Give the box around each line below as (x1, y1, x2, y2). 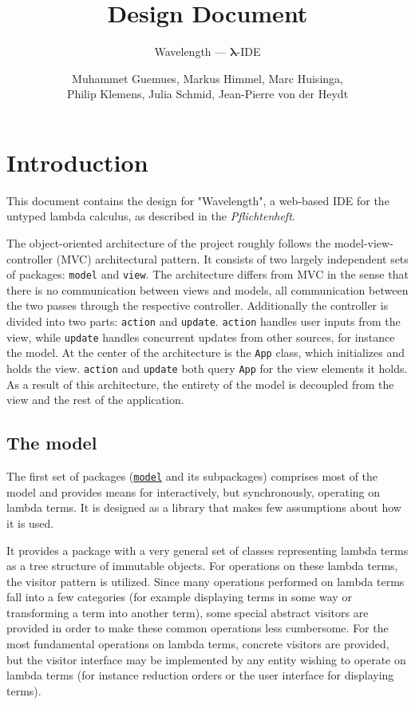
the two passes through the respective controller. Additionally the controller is (6, 297, 389, 314)
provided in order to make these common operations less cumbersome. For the (6, 620, 389, 636)
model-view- (334, 235, 393, 252)
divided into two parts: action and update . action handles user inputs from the (6, 313, 401, 330)
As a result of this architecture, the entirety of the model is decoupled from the (6, 375, 394, 392)
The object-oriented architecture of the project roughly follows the (6, 235, 331, 252)
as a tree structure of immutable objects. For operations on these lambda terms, (6, 557, 398, 574)
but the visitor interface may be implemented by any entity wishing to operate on (6, 651, 406, 667)
